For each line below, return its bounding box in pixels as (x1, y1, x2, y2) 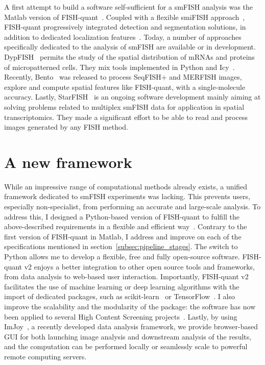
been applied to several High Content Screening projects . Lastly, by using (4, 311, 237, 322)
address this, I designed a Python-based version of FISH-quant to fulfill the (4, 211, 240, 222)
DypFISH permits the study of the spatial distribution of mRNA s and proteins (4, 51, 255, 62)
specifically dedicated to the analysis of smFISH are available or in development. (4, 41, 256, 52)
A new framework (4, 151, 132, 172)
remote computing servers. (4, 351, 87, 361)
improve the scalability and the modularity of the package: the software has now (4, 301, 256, 311)
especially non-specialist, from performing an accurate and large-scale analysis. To (4, 201, 261, 212)
